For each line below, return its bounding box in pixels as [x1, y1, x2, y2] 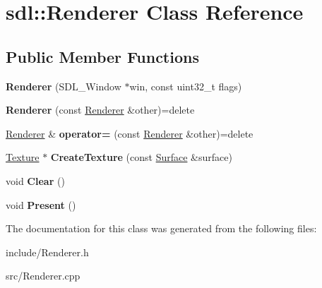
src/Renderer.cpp [6, 268, 80, 283]
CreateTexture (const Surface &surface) [50, 150, 232, 164]
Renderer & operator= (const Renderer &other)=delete [6, 126, 254, 140]
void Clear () [6, 173, 65, 188]
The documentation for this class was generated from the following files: [6, 221, 317, 236]
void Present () [6, 197, 76, 212]
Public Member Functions [6, 45, 199, 67]
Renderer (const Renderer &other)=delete [6, 102, 195, 117]
